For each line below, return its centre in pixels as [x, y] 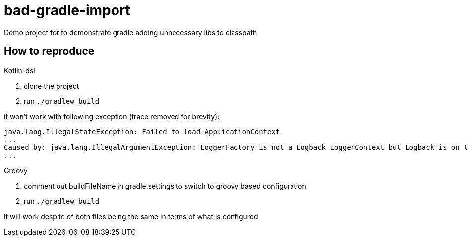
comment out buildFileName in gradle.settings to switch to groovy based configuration [165, 186]
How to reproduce [49, 51]
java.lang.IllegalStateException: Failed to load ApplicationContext [142, 131]
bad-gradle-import [67, 10]
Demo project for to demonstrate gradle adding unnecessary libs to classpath [131, 32]
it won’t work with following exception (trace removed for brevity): [112, 116]
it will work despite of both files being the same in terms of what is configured [131, 216]
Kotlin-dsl [20, 70]
